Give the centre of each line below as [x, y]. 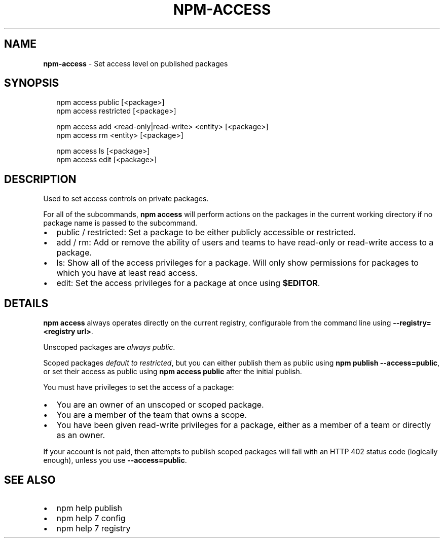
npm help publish [89, 508]
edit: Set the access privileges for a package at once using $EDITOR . [188, 283]
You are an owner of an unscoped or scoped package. [160, 405]
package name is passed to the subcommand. [120, 223]
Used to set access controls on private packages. [126, 199]
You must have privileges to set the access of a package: [139, 387]
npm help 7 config [91, 518]
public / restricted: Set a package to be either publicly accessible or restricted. [206, 232]
